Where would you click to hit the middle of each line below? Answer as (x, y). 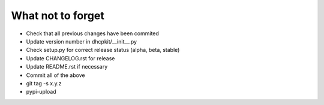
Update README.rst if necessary (67, 67)
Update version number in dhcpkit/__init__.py (82, 41)
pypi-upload (41, 92)
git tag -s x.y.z (44, 83)
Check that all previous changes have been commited (92, 33)
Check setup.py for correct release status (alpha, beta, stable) (103, 50)
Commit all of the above (55, 75)
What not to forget (58, 16)
